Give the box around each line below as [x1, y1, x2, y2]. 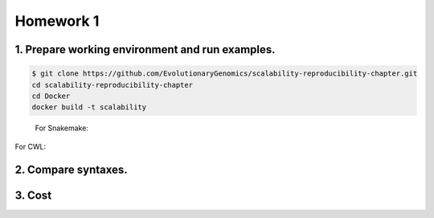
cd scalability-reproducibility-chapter [31, 80, 193, 89]
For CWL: [14, 142, 47, 151]
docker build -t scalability [31, 103, 147, 112]
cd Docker [31, 91, 71, 101]
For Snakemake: [35, 123, 88, 133]
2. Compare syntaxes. [14, 162, 128, 176]
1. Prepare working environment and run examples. [14, 43, 276, 56]
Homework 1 [14, 12, 100, 30]
